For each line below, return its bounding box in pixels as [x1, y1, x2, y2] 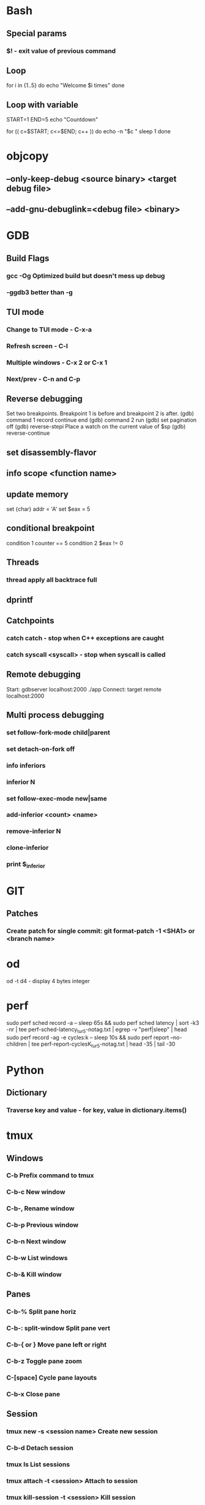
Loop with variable [6, 99, 78, 110]
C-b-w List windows [6, 1254, 68, 1262]
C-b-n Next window [6, 1237, 66, 1246]
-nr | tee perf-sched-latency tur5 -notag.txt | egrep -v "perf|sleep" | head [6, 1025, 187, 1035]
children [6, 1040, 28, 1048]
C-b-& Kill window [6, 1270, 62, 1279]
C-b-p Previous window [6, 1221, 79, 1229]
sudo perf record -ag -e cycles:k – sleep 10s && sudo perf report [6, 1033, 170, 1041]
